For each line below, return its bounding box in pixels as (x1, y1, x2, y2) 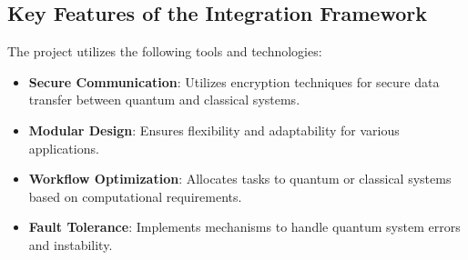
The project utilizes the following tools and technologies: (7, 42, 322, 61)
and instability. (28, 235, 113, 254)
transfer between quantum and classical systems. (28, 90, 300, 109)
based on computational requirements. (28, 186, 242, 205)
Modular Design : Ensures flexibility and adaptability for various (28, 120, 400, 139)
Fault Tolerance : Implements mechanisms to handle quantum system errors (28, 217, 461, 236)
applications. (28, 138, 99, 157)
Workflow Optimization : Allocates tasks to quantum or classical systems (28, 169, 452, 188)
